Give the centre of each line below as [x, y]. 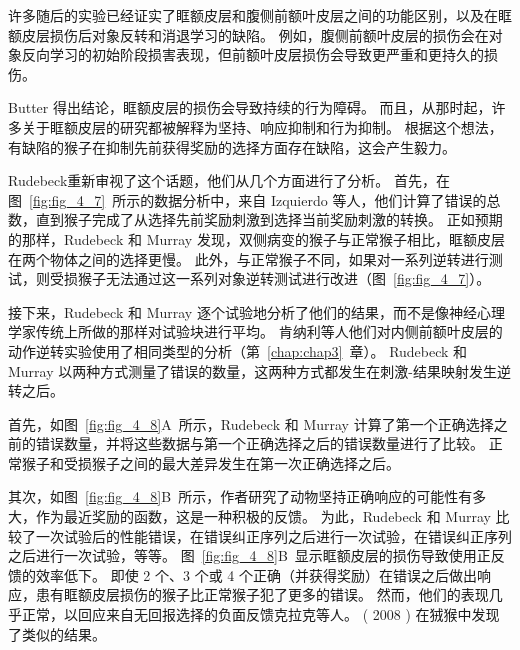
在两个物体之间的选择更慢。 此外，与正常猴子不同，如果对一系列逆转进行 [248, 258]
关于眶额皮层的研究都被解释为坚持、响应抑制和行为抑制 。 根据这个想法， [262, 126]
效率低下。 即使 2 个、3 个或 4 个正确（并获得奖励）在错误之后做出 [256, 574]
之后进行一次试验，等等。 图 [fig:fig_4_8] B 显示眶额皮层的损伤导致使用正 [249, 555]
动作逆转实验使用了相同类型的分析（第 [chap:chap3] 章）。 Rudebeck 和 [238, 350]
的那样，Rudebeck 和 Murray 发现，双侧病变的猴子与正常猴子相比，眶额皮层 [256, 238]
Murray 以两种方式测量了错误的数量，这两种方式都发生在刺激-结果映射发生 [252, 370]
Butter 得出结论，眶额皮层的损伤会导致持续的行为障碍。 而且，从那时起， [250, 107]
